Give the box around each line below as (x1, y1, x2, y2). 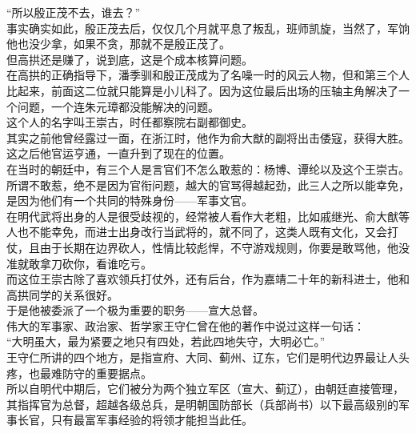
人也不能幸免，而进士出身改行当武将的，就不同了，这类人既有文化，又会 (6, 223, 387, 240)
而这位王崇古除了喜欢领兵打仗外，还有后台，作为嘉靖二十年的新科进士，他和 (6, 271, 410, 287)
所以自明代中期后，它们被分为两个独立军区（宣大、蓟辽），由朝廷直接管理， (6, 380, 404, 397)
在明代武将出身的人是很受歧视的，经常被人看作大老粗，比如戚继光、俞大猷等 (6, 207, 410, 224)
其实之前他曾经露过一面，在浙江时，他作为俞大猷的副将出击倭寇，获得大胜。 (6, 129, 410, 146)
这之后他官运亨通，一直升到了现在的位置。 (6, 145, 230, 162)
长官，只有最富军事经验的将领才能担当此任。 (17, 411, 253, 428)
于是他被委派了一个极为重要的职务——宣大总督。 (6, 302, 264, 319)
